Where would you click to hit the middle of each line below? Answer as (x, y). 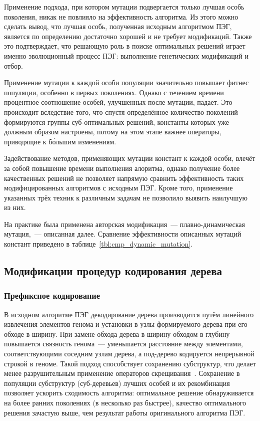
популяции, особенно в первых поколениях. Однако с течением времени (114, 92)
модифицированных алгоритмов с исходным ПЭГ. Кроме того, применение (118, 188)
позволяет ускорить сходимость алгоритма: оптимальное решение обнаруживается (129, 393)
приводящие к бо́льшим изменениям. (60, 141)
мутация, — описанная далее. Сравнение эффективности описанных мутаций (123, 234)
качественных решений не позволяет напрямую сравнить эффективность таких (124, 178)
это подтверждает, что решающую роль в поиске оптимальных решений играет (125, 46)
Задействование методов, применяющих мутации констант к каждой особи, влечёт (130, 158)
